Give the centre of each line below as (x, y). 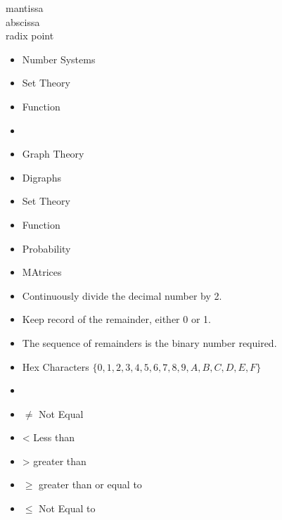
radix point (30, 36)
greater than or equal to (90, 484)
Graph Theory (53, 154)
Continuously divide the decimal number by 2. (122, 295)
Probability (46, 248)
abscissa (23, 21)
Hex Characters (56, 366)
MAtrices (42, 272)
